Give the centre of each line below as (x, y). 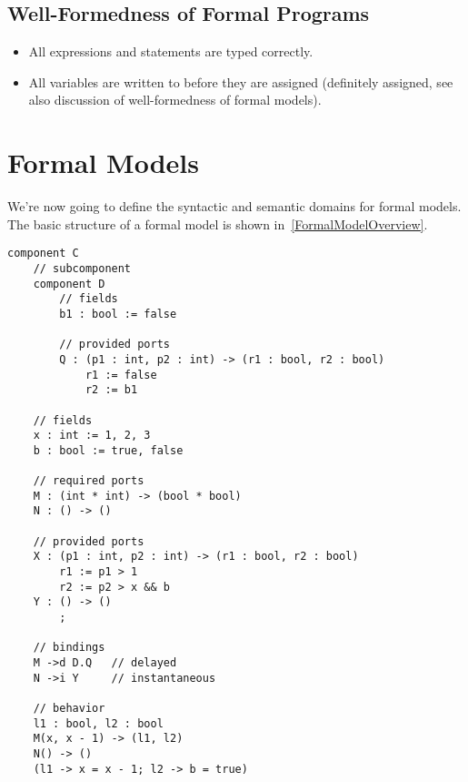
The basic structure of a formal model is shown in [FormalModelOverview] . (218, 223)
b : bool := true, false (108, 450)
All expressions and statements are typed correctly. (171, 51)
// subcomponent (82, 268)
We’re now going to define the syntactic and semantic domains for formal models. (234, 206)
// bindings (69, 648)
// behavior (69, 708)
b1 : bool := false (118, 314)
